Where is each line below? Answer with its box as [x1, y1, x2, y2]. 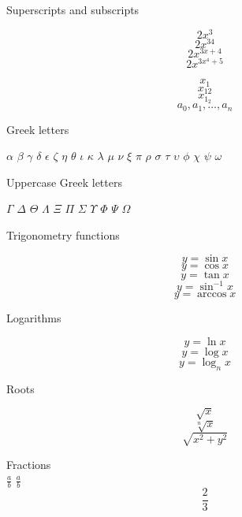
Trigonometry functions [6, 227, 120, 244]
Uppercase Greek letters [6, 173, 122, 190]
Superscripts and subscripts [6, 2, 140, 17]
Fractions [6, 456, 51, 472]
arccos [197, 288, 227, 300]
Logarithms [6, 310, 61, 326]
